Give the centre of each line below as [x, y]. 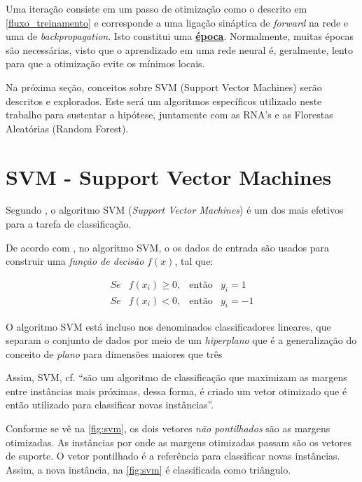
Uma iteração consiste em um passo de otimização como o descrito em [156, 8]
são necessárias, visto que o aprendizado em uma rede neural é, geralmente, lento [179, 49]
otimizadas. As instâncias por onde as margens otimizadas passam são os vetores [179, 442]
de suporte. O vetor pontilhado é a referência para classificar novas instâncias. [173, 456]
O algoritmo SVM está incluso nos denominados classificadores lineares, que [168, 326]
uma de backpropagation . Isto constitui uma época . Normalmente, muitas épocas [180, 36]
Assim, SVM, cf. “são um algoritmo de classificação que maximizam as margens [176, 377]
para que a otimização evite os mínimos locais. [105, 63]
